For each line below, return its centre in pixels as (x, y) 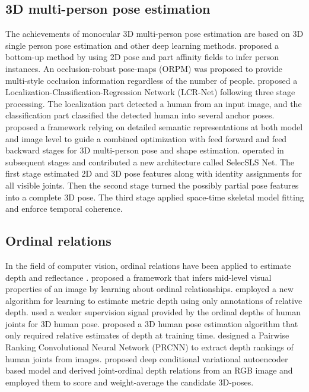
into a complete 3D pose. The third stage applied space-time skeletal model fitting (155, 197)
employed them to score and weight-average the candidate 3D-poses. (130, 382)
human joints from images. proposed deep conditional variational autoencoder (147, 358)
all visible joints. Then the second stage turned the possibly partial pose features (152, 185)
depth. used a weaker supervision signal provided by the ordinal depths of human (153, 312)
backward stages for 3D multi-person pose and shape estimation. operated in (145, 150)
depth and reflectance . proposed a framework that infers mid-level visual (138, 277)
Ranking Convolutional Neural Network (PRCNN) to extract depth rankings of (149, 347)
